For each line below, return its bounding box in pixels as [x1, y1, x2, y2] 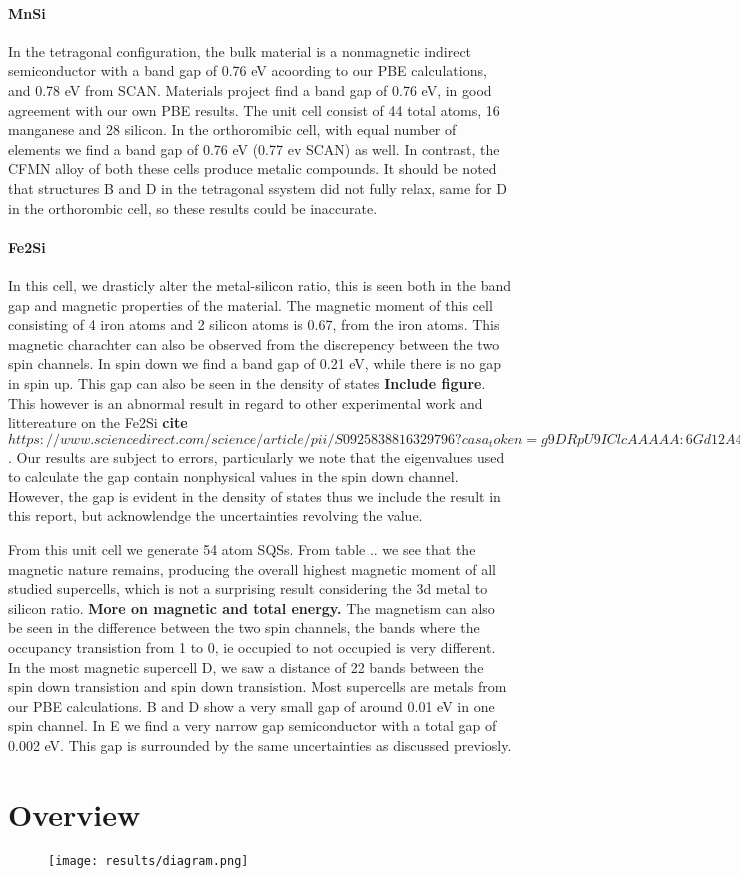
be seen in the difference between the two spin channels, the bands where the [8, 617, 480, 638]
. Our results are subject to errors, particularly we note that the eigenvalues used [8, 446, 505, 467]
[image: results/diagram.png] [48, 853, 249, 868]
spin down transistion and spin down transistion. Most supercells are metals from [8, 676, 507, 697]
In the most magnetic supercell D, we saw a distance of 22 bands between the [8, 656, 484, 677]
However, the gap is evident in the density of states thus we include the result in [8, 485, 501, 506]
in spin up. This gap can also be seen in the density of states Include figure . [8, 372, 486, 393]
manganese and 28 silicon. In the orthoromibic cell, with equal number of [8, 119, 457, 140]
